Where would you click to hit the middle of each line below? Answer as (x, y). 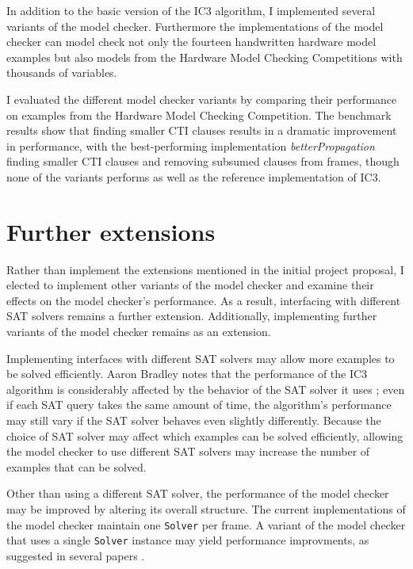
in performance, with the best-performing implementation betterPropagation (191, 145)
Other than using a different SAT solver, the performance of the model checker (198, 493)
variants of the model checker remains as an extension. (139, 332)
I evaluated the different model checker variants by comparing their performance (202, 99)
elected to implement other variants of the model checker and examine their (190, 285)
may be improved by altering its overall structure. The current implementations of (206, 508)
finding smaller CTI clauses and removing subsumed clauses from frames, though (203, 161)
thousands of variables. (62, 73)
